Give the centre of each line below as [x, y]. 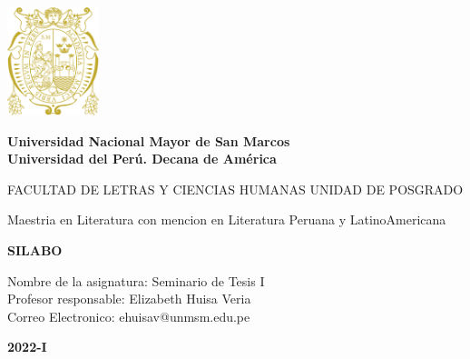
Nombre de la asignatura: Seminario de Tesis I [136, 280]
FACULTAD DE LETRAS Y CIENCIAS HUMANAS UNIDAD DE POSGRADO [235, 189]
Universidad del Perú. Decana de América [142, 159]
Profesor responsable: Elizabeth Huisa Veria [129, 299]
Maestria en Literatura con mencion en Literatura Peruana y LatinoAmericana [227, 219]
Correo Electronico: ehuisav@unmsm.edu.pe [129, 316]
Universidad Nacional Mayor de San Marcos [149, 140]
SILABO [35, 250]
